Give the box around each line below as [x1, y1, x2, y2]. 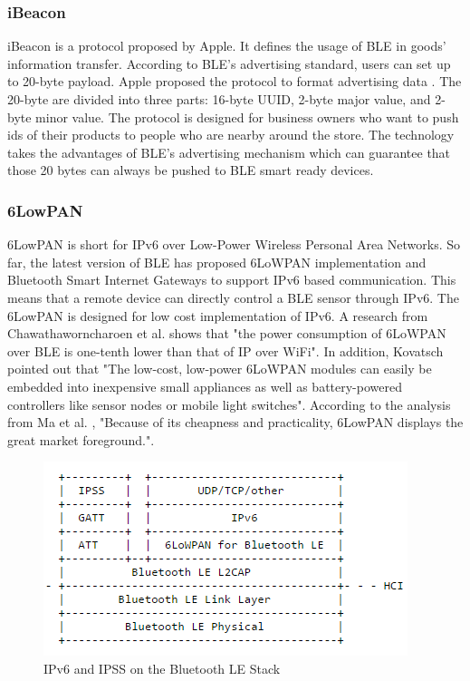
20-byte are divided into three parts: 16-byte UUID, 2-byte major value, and [7, 90, 431, 108]
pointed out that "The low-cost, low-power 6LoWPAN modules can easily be [7, 359, 432, 378]
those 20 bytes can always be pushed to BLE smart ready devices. [7, 161, 374, 180]
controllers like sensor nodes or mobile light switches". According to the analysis [7, 394, 451, 413]
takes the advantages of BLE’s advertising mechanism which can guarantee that [7, 142, 451, 161]
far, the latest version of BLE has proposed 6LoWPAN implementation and [7, 252, 427, 271]
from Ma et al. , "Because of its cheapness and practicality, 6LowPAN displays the [7, 413, 464, 432]
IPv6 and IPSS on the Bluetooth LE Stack [43, 658, 281, 677]
